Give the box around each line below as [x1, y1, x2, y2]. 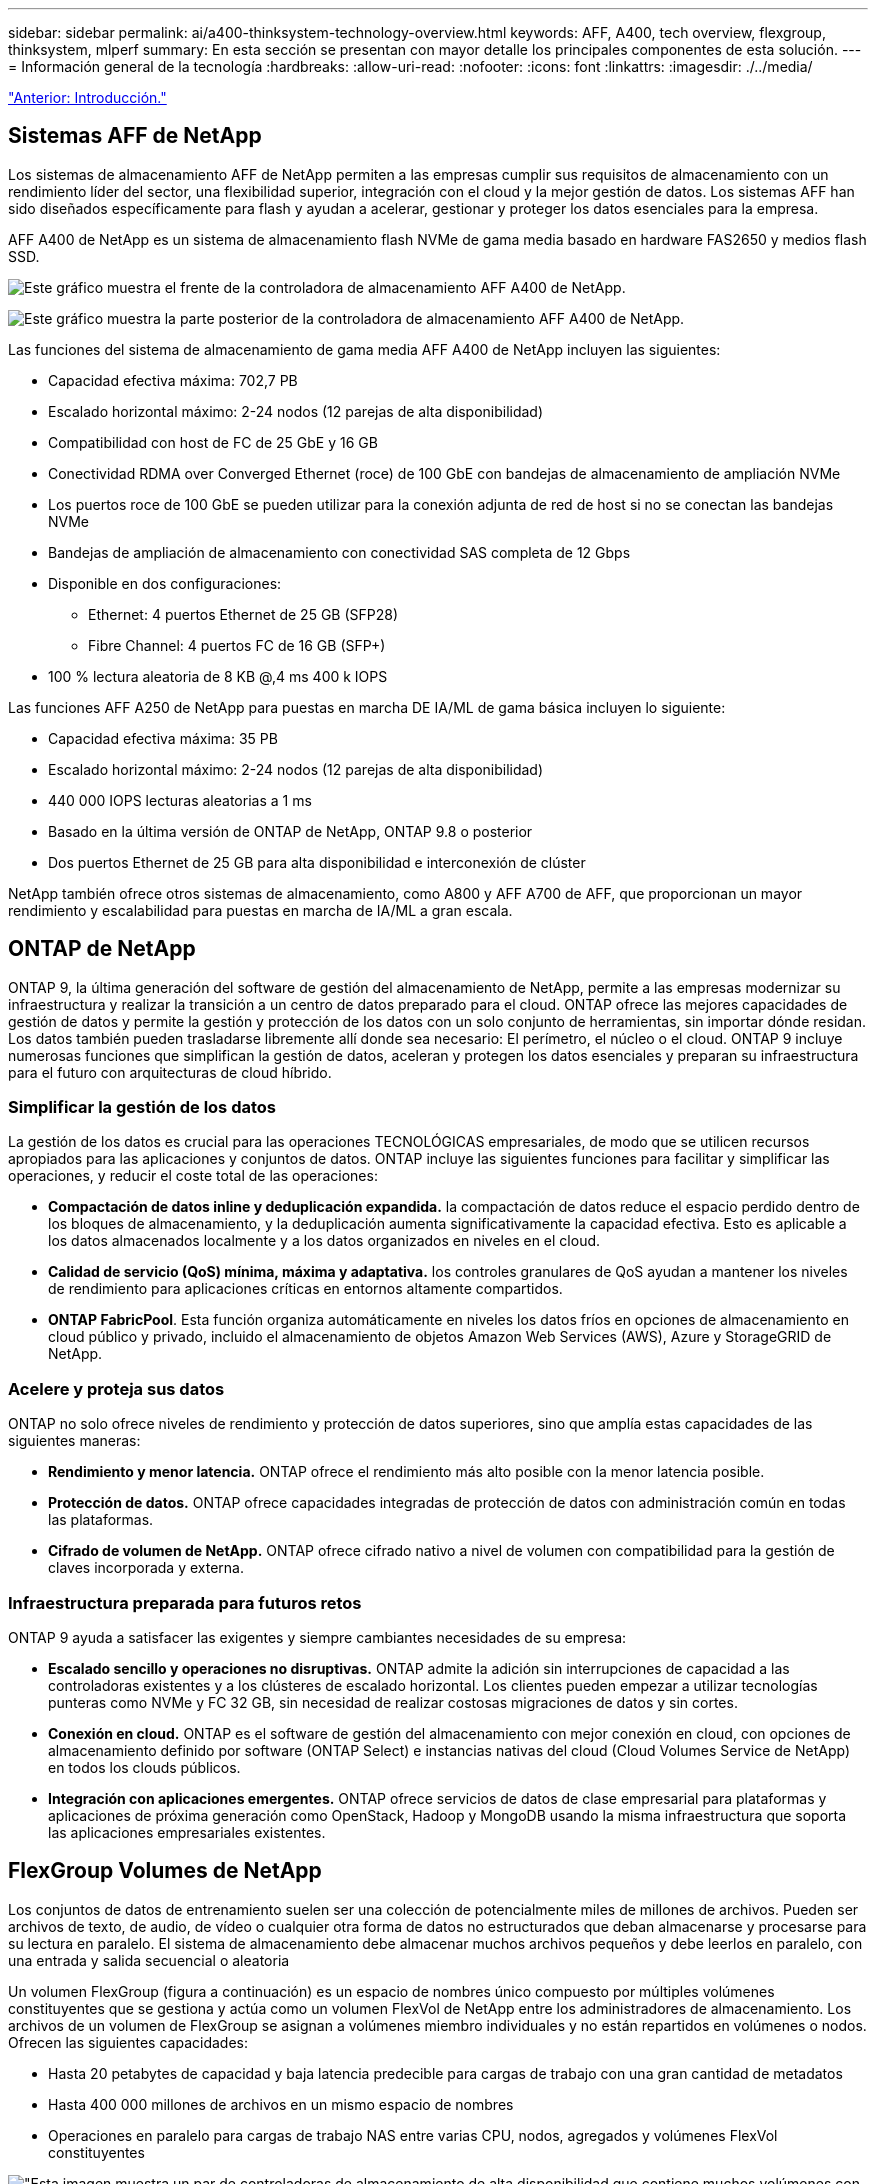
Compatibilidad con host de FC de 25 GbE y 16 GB [48, 433, 378, 451]
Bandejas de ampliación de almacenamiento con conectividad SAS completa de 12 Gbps [48, 543, 631, 561]
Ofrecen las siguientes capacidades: [8, 2033, 248, 2051]
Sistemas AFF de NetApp [8, 123, 262, 149]
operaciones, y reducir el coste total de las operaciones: [8, 1167, 378, 1185]
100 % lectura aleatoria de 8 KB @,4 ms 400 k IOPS [48, 667, 388, 685]
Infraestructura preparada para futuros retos [8, 1592, 362, 1613]
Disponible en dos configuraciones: [48, 574, 282, 592]
